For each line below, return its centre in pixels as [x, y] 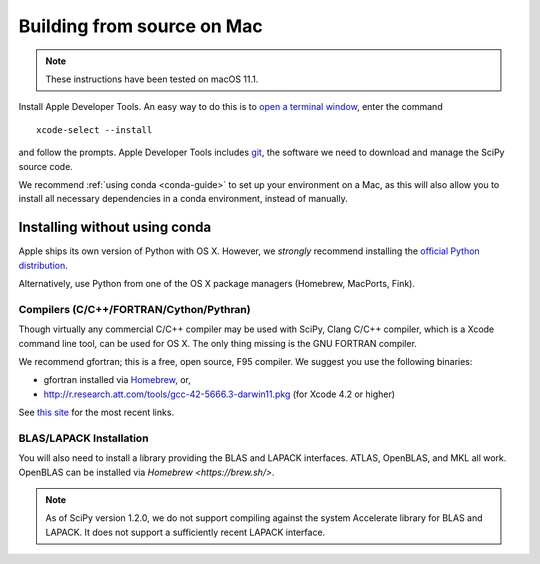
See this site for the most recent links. [96, 412]
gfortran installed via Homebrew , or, [117, 380]
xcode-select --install [94, 129]
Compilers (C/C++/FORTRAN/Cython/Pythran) [134, 309]
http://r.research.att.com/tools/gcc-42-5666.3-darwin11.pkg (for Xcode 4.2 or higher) [219, 394]
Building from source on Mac [141, 26]
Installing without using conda [115, 227]
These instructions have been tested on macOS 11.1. [152, 79]
